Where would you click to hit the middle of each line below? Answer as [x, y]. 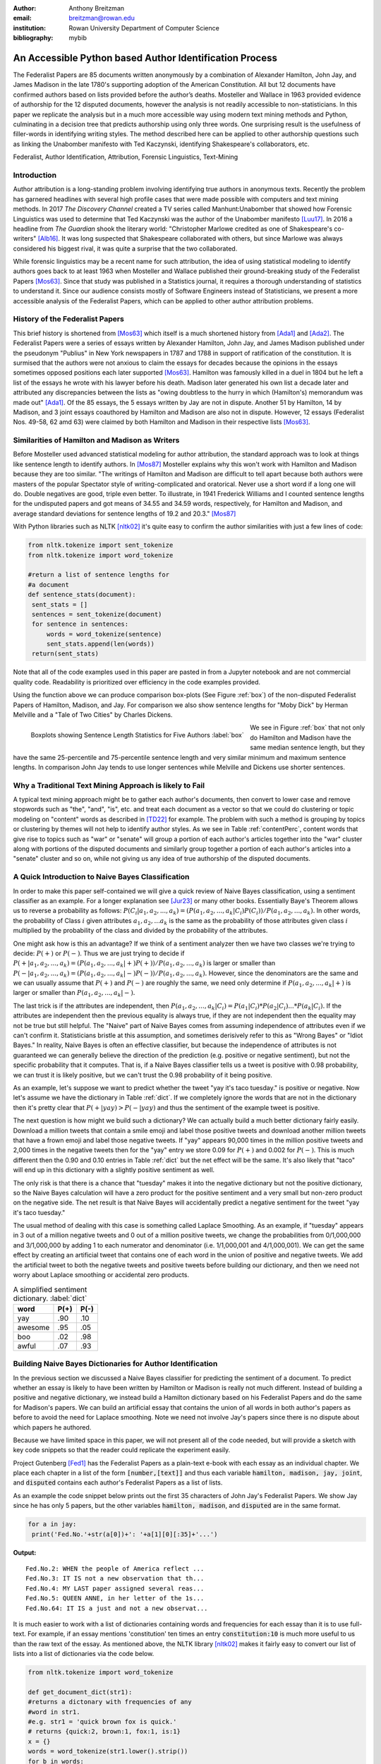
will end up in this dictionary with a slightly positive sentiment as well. [114, 1170]
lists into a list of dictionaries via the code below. [84, 1654]
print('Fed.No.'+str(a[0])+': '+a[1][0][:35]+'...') [125, 1534]
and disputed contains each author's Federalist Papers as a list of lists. [118, 1482]
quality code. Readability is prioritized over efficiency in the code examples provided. [137, 682]
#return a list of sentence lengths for [98, 575]
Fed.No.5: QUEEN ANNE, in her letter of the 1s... [115, 1599]
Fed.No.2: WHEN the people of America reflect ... [115, 1569]
